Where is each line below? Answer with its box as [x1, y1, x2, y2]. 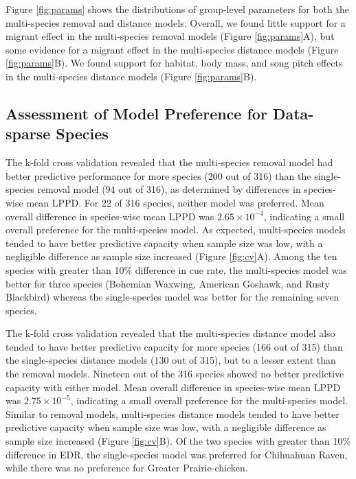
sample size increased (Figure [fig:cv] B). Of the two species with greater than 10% [5, 434, 351, 448]
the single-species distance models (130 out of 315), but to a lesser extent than [5, 353, 336, 367]
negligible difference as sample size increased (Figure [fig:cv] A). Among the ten [5, 249, 337, 264]
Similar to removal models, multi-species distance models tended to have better [5, 406, 340, 421]
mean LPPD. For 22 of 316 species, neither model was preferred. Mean [26, 195, 324, 209]
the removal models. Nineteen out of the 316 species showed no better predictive [5, 366, 344, 381]
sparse [5, 123, 51, 144]
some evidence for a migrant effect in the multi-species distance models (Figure [5, 42, 339, 56]
